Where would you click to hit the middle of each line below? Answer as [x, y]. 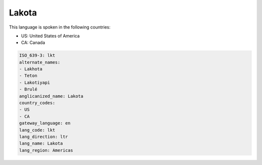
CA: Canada [33, 43]
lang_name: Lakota [41, 143]
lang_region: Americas [46, 150]
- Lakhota [31, 69]
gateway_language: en [45, 123]
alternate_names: [40, 62]
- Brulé [28, 89]
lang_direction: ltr [43, 137]
